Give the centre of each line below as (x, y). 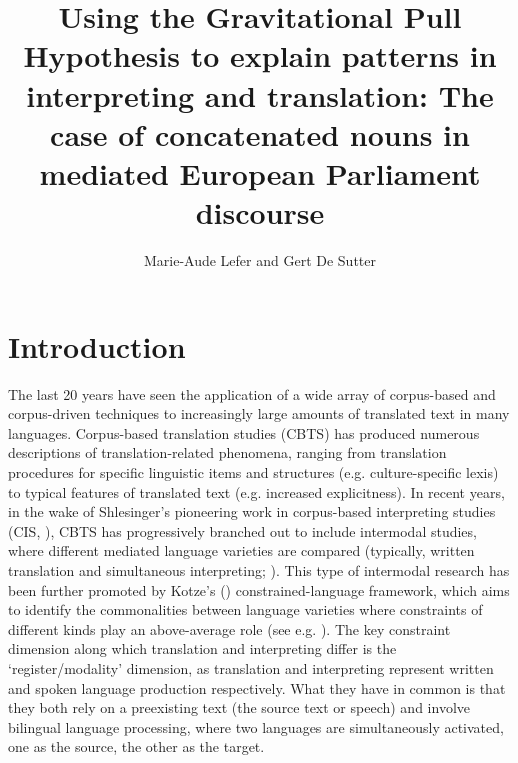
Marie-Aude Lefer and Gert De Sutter (260, 260)
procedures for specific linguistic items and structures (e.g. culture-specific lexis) (253, 471)
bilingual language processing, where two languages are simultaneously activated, (256, 726)
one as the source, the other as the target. (136, 746)
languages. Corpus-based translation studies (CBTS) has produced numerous (244, 432)
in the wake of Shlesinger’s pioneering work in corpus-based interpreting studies (252, 511)
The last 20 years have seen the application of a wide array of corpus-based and (252, 393)
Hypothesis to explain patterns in (260, 55)
